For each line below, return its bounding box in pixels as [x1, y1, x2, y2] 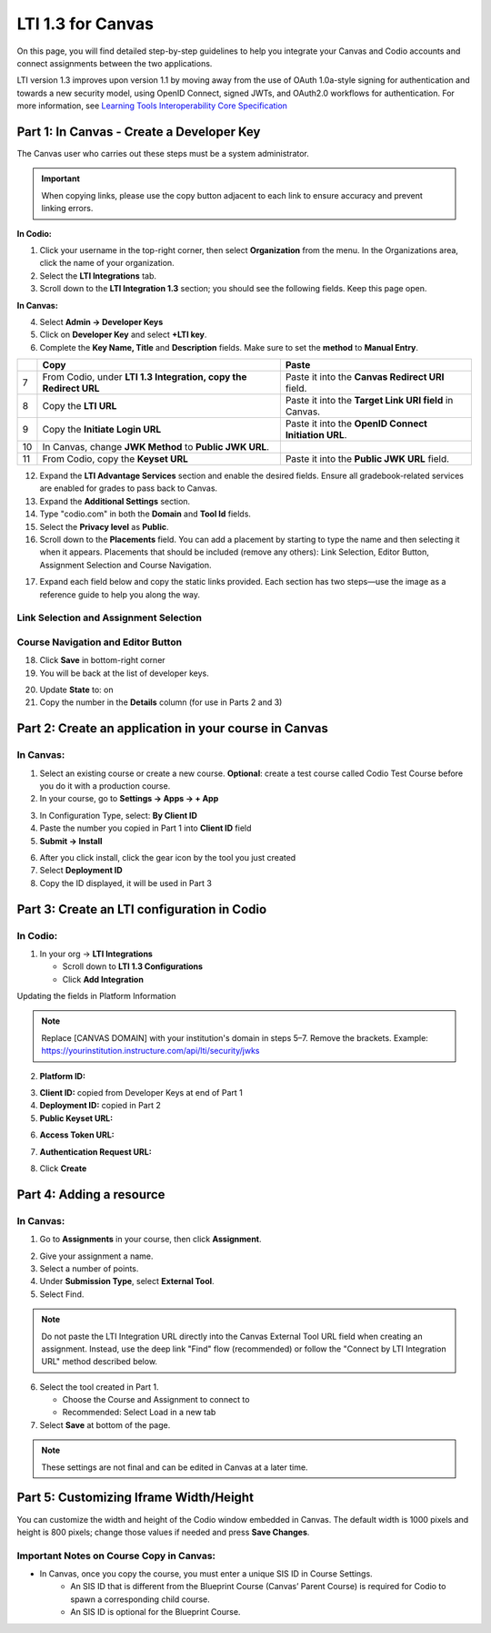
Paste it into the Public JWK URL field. [285, 453, 450, 465]
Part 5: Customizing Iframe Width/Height [16, 1490, 255, 1505]
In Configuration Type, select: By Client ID [39, 810, 197, 821]
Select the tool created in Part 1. [39, 1381, 159, 1393]
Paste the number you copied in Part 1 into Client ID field [39, 822, 252, 833]
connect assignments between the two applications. [16, 57, 213, 68]
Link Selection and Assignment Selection [16, 611, 202, 624]
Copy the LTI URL [42, 400, 117, 413]
